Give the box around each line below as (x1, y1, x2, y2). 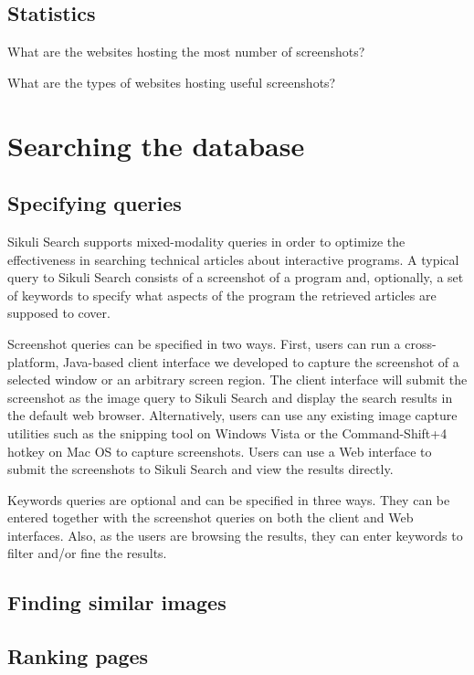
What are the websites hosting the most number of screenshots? (7, 42, 365, 61)
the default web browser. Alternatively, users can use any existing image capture (7, 406, 458, 425)
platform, (7, 352, 59, 371)
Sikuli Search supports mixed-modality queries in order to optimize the (7, 231, 406, 250)
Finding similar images (7, 588, 226, 617)
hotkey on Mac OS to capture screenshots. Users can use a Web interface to (7, 441, 432, 460)
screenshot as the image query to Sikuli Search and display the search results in (7, 387, 453, 406)
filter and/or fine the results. (7, 543, 167, 563)
